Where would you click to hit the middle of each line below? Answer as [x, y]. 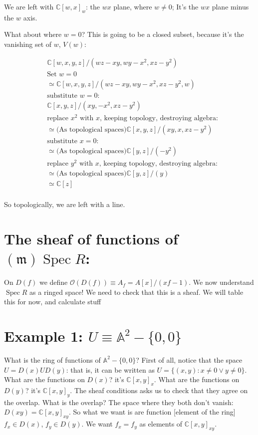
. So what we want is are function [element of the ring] [152, 412]
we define [53, 282]
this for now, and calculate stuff [53, 302]
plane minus [230, 6]
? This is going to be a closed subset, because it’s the [163, 34]
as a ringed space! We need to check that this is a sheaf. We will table [136, 292]
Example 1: [43, 336]
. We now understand [221, 282]
